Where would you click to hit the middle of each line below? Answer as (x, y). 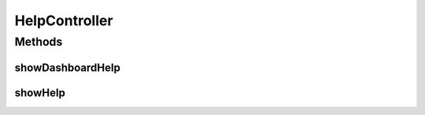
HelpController (64, 20)
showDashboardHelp (68, 67)
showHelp (40, 93)
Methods (39, 42)
